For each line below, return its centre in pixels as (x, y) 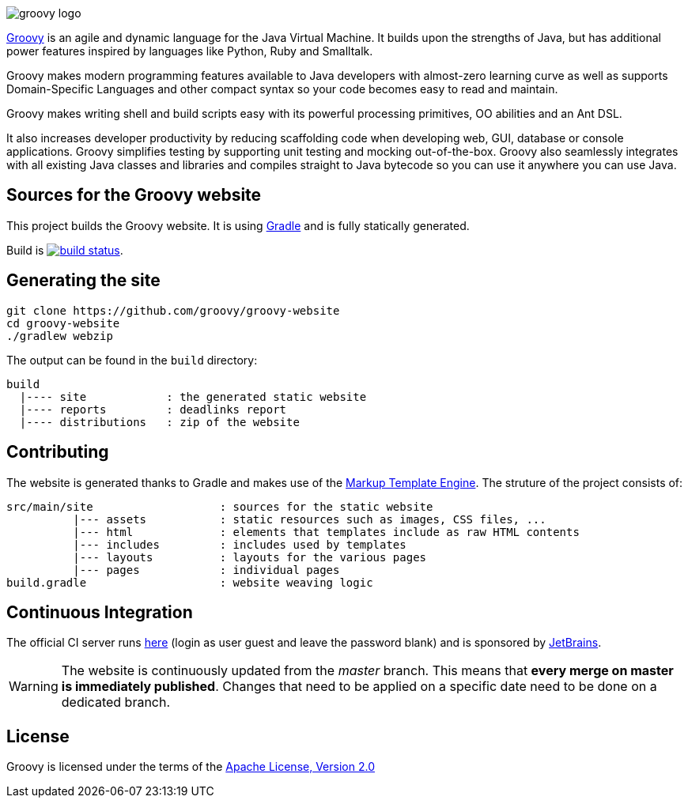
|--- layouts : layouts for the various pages (250, 557)
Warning (34, 687)
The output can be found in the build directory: (132, 360)
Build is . (65, 250)
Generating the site (83, 281)
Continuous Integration (100, 612)
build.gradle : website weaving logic (190, 582)
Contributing (58, 452)
